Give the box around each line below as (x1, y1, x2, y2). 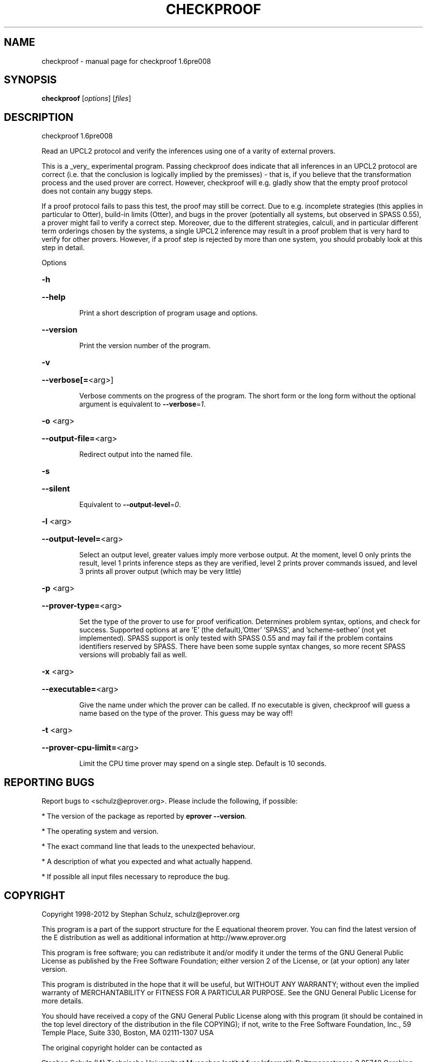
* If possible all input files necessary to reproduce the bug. (41, 872, 230, 881)
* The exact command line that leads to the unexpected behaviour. (41, 842, 255, 851)
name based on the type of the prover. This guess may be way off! (79, 709, 293, 718)
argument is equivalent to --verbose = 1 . (79, 400, 206, 409)
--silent (41, 484, 70, 494)
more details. (41, 996, 83, 1005)
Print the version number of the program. (79, 341, 211, 350)
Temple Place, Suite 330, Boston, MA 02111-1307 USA (41, 1028, 214, 1037)
